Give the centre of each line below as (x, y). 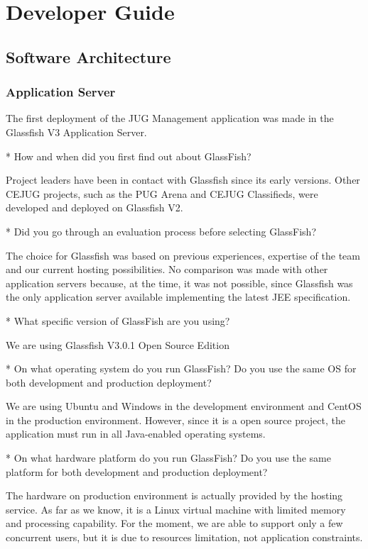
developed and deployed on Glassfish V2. (94, 207)
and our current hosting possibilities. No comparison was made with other (167, 269)
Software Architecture (88, 56)
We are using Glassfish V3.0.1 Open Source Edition (118, 344)
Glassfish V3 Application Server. (76, 132)
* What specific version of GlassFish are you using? (118, 320)
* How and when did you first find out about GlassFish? (129, 156)
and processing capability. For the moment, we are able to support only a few (174, 523)
